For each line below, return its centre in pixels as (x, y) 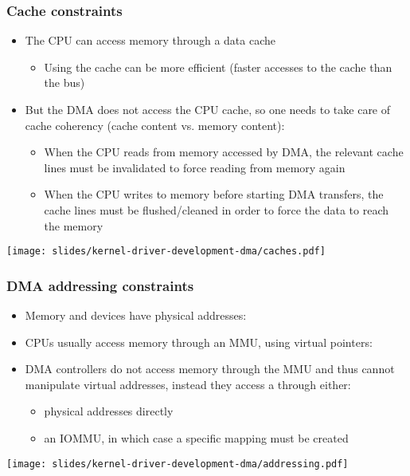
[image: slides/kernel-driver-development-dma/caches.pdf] (166, 252)
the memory (74, 225)
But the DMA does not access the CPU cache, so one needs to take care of (208, 109)
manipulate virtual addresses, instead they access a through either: (188, 384)
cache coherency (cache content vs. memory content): (155, 125)
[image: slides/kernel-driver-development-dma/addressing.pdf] (178, 464)
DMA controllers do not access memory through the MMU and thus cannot (210, 369)
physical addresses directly (109, 411)
